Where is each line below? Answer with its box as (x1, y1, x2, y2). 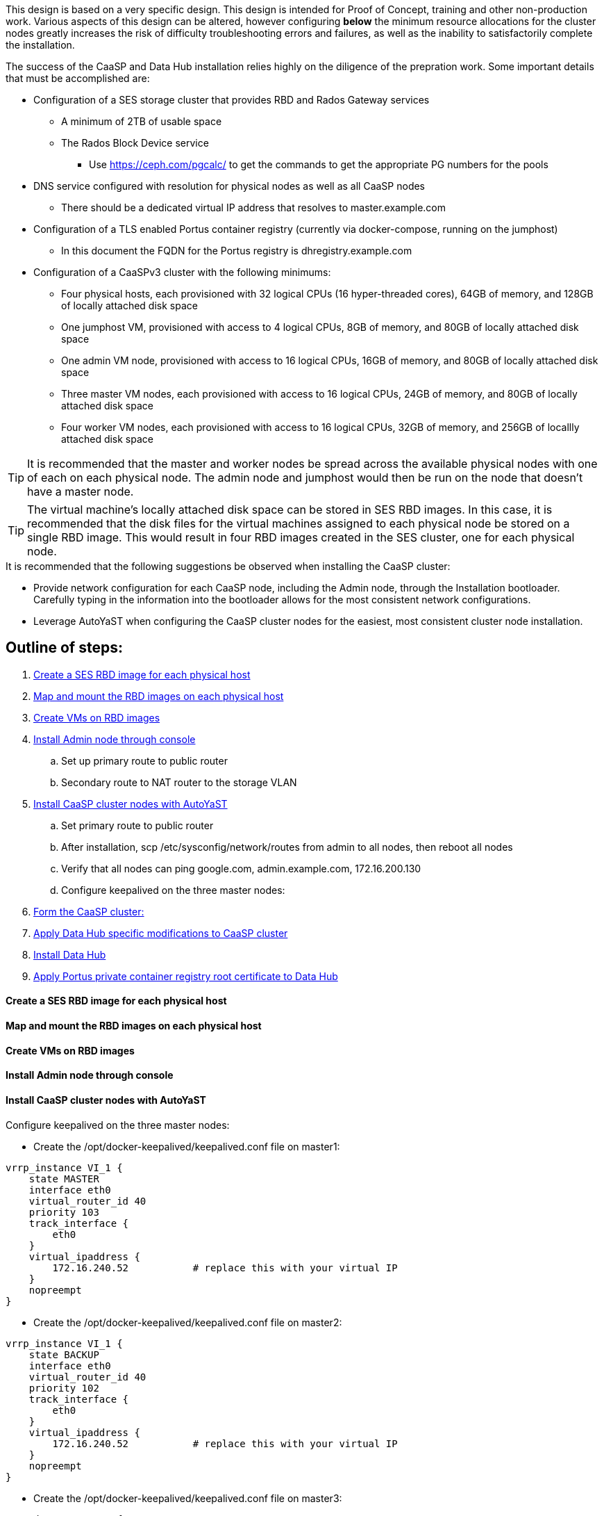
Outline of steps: (6, 639, 123, 657)
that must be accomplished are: (6, 72, 150, 84)
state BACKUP (28, 1348, 99, 1360)
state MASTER (28, 1173, 99, 1184)
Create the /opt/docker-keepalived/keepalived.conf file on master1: (33, 1140, 340, 1152)
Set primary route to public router (61, 819, 214, 831)
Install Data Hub (33, 948, 106, 961)
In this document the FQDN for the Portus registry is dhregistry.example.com (61, 245, 412, 256)
